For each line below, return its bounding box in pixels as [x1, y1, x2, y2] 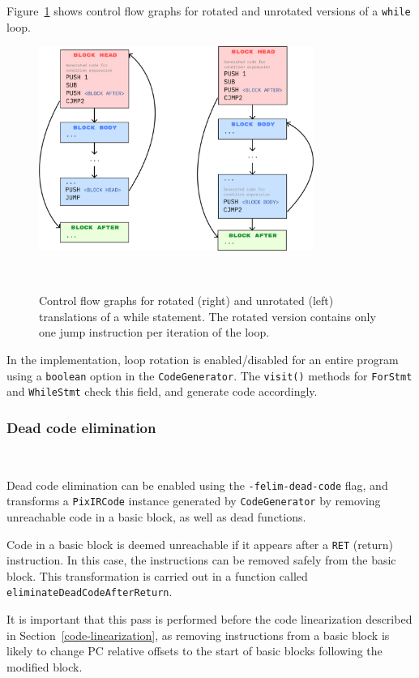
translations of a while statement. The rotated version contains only [39, 307, 376, 324]
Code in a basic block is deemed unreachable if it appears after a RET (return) [6, 535, 393, 552]
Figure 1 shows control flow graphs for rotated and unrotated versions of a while [6, 2, 411, 19]
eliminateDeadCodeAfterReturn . [6, 583, 173, 600]
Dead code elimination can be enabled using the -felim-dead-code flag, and [6, 476, 388, 493]
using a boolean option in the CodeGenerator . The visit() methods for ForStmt [6, 367, 413, 384]
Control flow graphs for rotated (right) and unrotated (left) [39, 292, 334, 309]
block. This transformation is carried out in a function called [6, 567, 308, 584]
